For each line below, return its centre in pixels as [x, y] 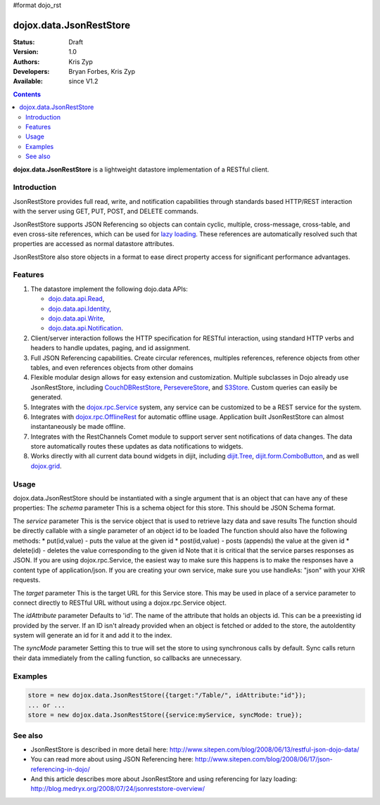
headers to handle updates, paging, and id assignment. [110, 348]
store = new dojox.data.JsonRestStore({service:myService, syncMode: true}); [165, 715]
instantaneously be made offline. [78, 427]
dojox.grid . [46, 466]
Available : [28, 82]
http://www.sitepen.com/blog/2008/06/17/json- [264, 759]
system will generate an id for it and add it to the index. [93, 636]
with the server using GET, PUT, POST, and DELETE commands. [106, 212]
